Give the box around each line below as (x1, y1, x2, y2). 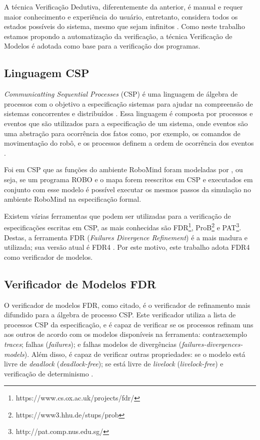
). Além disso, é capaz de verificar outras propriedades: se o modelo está (24, 348, 245, 359)
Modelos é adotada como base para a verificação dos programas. (4, 41, 200, 51)
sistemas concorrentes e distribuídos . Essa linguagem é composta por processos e (4, 108, 253, 119)
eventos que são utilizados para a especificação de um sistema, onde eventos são (4, 118, 248, 128)
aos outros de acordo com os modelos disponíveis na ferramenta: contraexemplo (4, 329, 247, 339)
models (4, 348, 24, 359)
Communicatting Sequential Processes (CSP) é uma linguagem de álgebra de (4, 89, 238, 99)
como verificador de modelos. (4, 251, 93, 262)
